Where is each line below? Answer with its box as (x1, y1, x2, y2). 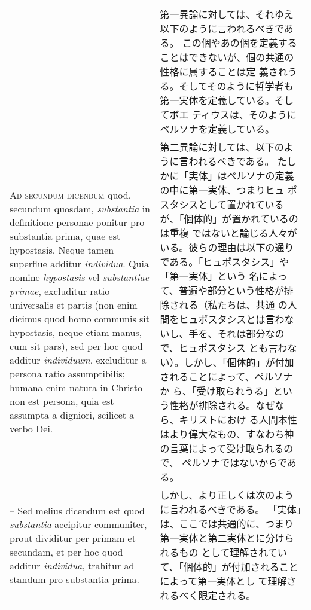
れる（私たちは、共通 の (179, 298, 288, 312)
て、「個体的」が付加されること (160, 560, 298, 574)
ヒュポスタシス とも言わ (178, 341, 288, 355)
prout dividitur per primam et (10, 531, 136, 545)
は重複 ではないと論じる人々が (160, 226, 297, 240)
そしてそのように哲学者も (179, 79, 294, 93)
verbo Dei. (10, 422, 53, 435)
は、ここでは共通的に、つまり (160, 517, 294, 530)
